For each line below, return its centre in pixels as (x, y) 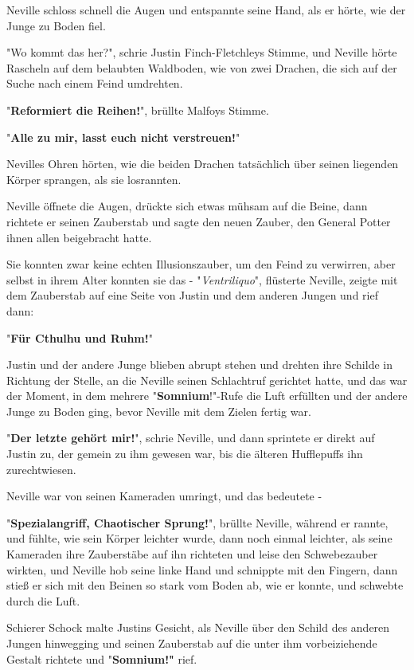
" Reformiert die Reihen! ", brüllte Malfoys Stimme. (138, 110)
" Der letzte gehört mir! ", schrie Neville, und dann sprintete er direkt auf (191, 438)
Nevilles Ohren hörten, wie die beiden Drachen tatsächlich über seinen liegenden (203, 164)
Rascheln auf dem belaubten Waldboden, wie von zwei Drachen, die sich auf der (202, 67)
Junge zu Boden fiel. (56, 25)
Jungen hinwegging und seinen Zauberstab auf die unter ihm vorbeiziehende (192, 643)
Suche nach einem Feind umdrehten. (95, 83)
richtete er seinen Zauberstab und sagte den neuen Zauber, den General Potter (199, 221)
